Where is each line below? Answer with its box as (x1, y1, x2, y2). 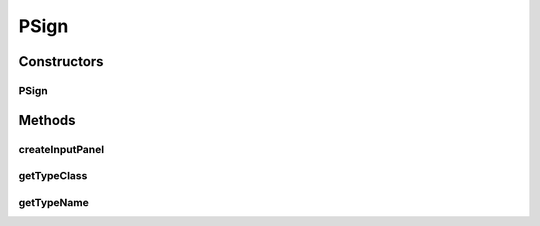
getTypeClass (18, 169, 88, 183)
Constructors (18, 53, 104, 70)
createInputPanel (18, 142, 105, 156)
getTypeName (18, 195, 89, 209)
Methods (18, 111, 76, 129)
